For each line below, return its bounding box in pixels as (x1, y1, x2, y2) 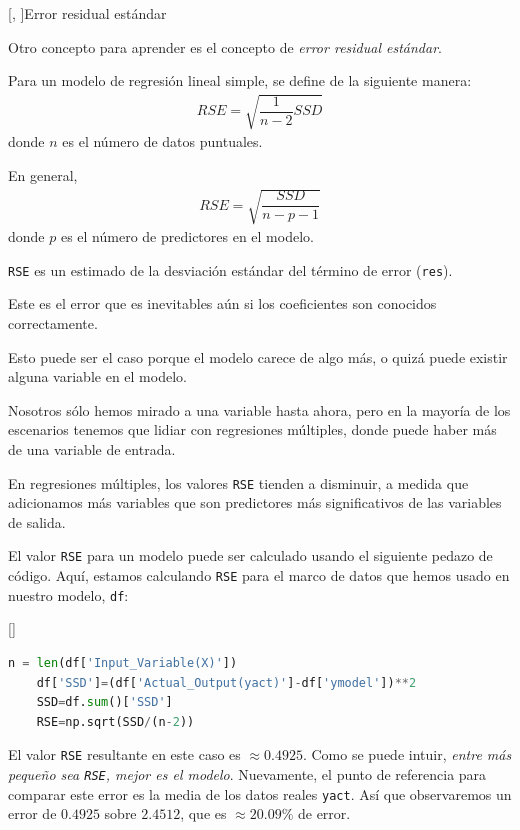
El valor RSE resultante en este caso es (8, 744, 241, 765)
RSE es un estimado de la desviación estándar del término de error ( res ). (8, 259, 453, 280)
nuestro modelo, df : (8, 584, 129, 605)
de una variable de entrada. (8, 438, 176, 459)
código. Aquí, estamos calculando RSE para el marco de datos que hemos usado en (8, 565, 510, 586)
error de (8, 803, 57, 824)
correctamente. (8, 312, 98, 333)
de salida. (8, 511, 66, 532)
